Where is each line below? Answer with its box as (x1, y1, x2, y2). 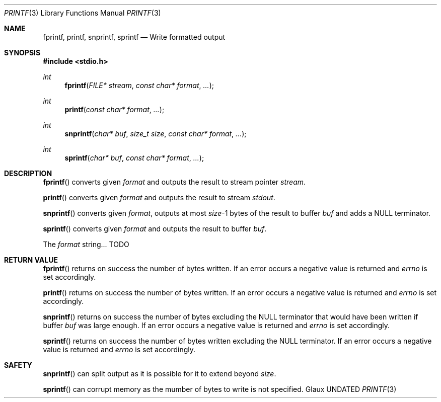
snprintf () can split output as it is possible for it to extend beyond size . (43, 369, 276, 378)
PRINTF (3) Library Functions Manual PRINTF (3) (4, 9, 161, 17)
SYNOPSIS (4, 48, 41, 57)
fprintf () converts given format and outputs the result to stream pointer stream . (43, 178, 306, 186)
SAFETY (4, 361, 32, 369)
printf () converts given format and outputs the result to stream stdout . (43, 193, 275, 202)
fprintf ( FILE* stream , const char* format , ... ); (64, 81, 214, 90)
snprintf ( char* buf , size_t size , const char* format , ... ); (64, 129, 247, 138)
